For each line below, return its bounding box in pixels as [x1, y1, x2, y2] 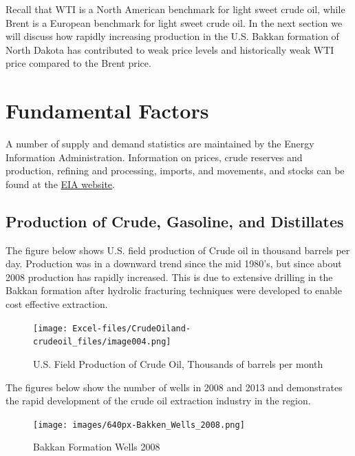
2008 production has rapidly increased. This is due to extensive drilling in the [6, 269, 333, 284]
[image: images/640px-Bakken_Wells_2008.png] [33, 419, 245, 430]
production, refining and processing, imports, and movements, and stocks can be [6, 163, 345, 178]
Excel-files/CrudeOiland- [72, 323, 191, 333]
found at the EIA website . [6, 176, 115, 191]
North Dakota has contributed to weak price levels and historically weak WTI [6, 42, 334, 56]
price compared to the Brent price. [6, 56, 151, 70]
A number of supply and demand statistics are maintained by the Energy [6, 136, 314, 151]
